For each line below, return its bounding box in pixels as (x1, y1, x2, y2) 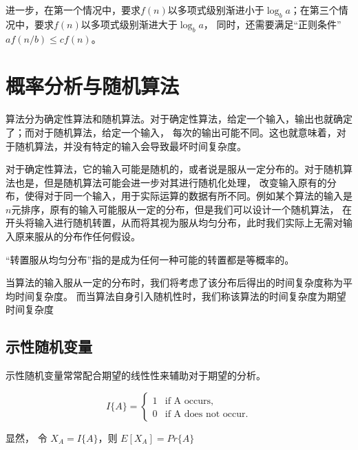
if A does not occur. (165, 409, 249, 419)
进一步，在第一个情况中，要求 (6, 3, 140, 17)
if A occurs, (165, 396, 213, 406)
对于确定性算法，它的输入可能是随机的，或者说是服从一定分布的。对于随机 (6, 162, 343, 176)
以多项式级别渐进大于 (81, 17, 178, 31)
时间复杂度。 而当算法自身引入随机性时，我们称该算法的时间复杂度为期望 (14, 288, 346, 303)
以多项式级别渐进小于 (167, 3, 264, 17)
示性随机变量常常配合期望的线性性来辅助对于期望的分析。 (6, 368, 266, 383)
